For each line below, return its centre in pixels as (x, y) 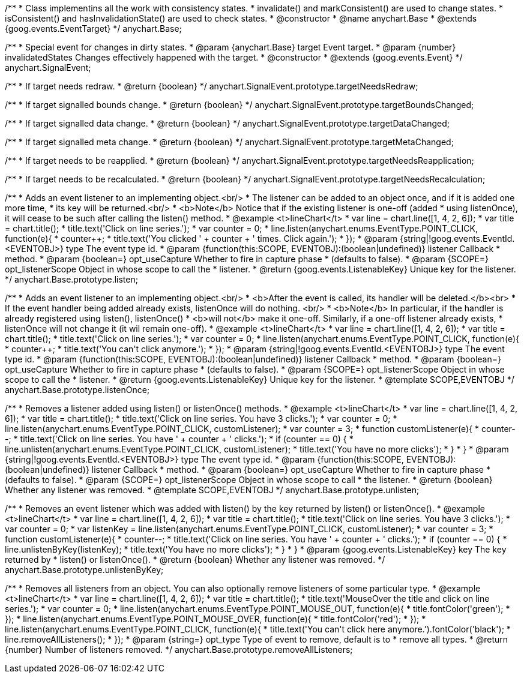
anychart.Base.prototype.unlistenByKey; (84, 570)
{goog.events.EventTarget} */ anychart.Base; (93, 28)
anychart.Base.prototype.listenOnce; (77, 390)
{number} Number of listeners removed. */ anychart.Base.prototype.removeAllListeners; (179, 649)
